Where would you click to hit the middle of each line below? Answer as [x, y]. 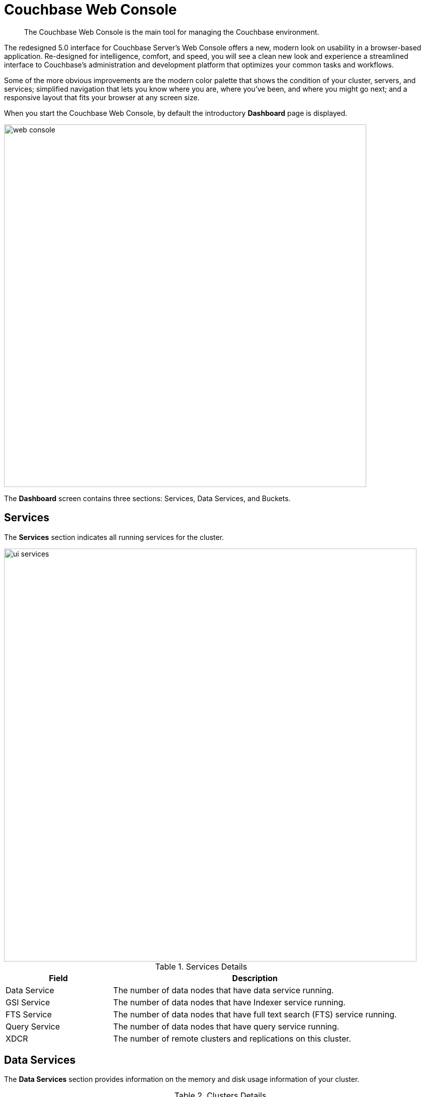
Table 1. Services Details [201, 966]
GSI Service [28, 1002]
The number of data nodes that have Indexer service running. [229, 1002]
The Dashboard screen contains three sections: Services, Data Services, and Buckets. [147, 498]
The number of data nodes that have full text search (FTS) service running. [255, 1014]
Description [255, 978]
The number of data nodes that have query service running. [226, 1026]
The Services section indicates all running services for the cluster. [114, 537]
